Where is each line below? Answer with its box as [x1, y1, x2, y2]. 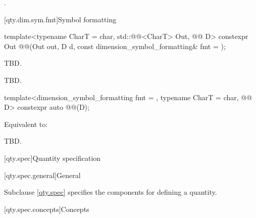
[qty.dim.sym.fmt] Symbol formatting [4, 14, 117, 24]
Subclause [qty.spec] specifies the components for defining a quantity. [4, 187, 217, 197]
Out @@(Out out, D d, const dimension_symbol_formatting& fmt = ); [4, 40, 226, 51]
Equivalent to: [4, 118, 48, 129]
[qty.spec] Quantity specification [4, 152, 101, 163]
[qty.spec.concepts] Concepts [4, 203, 89, 214]
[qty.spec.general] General [4, 169, 81, 180]
